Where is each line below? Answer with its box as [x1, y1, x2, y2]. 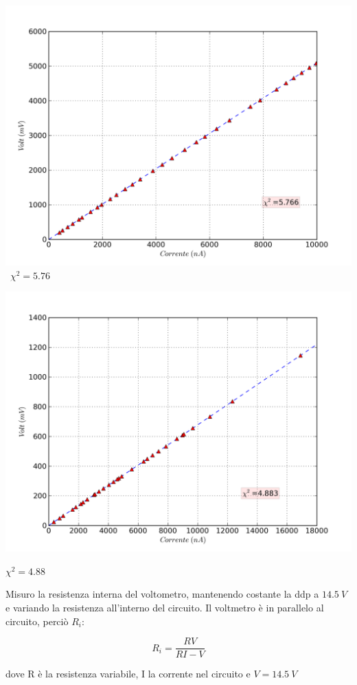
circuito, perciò [5, 613, 69, 628]
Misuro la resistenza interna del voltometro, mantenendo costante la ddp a [5, 587, 319, 601]
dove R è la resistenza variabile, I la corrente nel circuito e [5, 666, 251, 681]
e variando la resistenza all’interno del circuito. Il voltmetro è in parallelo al [5, 600, 324, 614]
